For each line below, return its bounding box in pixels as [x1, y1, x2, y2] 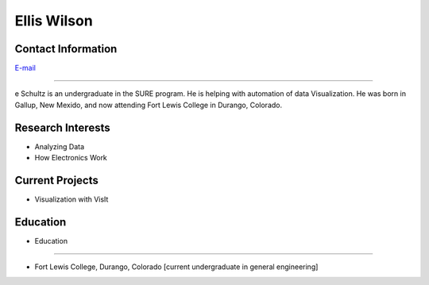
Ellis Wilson [14, 12, 93, 29]
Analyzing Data [34, 141, 85, 151]
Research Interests [14, 121, 110, 134]
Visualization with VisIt [34, 194, 109, 204]
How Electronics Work [34, 153, 107, 163]
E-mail [14, 64, 36, 73]
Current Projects [14, 173, 99, 187]
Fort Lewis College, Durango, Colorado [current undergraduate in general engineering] [34, 262, 319, 272]
